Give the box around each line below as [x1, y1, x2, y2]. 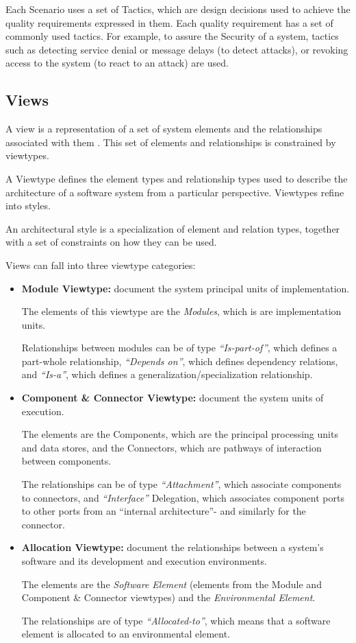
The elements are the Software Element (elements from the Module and [21, 576, 322, 591]
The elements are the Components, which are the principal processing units [21, 427, 338, 441]
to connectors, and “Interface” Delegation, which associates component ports [21, 490, 344, 504]
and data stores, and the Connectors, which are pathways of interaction [21, 440, 322, 454]
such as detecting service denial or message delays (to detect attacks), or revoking [5, 42, 348, 56]
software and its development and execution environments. [21, 554, 267, 568]
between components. [21, 454, 112, 468]
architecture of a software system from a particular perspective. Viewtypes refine [5, 185, 344, 199]
